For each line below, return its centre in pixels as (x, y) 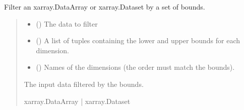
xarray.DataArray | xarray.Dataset (77, 101)
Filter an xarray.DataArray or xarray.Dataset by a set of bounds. (105, 7)
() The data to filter (67, 23)
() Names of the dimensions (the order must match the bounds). (135, 67)
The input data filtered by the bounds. (84, 84)
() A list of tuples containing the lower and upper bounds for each (138, 40)
